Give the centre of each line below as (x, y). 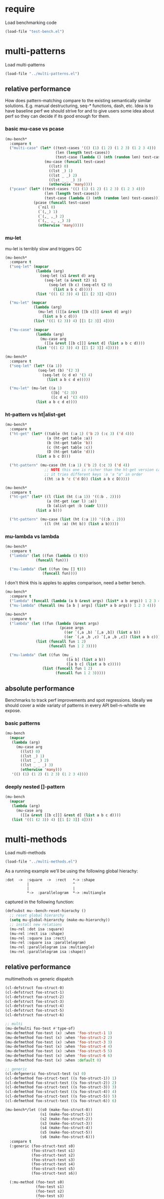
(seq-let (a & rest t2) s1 (71, 280)
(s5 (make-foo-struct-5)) (66, 1132)
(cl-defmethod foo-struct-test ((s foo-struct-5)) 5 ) (61, 1096)
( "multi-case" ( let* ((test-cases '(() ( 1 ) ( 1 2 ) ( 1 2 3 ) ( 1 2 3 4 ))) (83, 148)
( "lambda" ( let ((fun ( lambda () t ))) (49, 555)
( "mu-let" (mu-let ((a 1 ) (36, 388)
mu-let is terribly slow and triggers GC (43, 248)
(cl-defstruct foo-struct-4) (35, 1006)
